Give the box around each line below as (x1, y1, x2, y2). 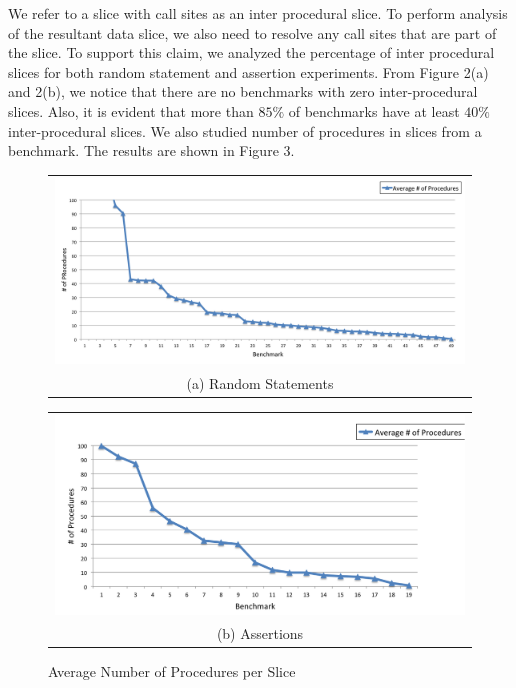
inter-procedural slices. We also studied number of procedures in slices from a (8, 120, 482, 141)
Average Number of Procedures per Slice (48, 661, 296, 682)
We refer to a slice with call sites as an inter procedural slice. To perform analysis (8, 3, 508, 23)
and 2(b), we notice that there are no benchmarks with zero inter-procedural (8, 81, 478, 102)
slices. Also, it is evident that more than (8, 100, 254, 121)
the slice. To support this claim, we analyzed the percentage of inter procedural (8, 42, 495, 63)
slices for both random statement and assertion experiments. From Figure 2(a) (8, 61, 489, 82)
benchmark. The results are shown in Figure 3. (8, 140, 295, 161)
